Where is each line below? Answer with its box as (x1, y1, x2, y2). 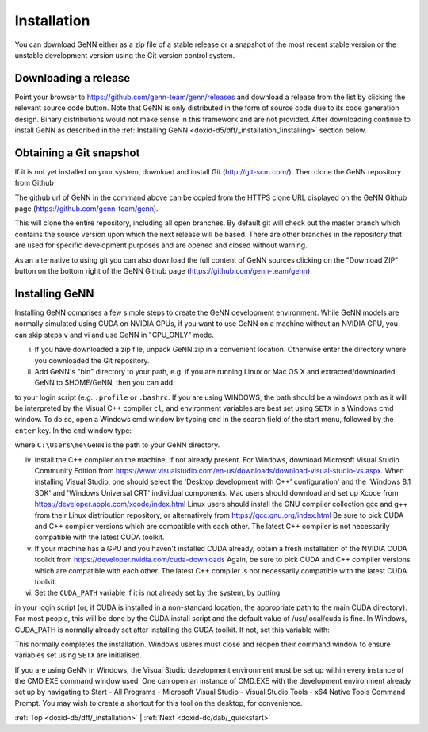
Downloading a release (14, 71, 131, 85)
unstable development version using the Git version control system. (14, 50, 235, 59)
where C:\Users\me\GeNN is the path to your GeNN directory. (14, 440, 220, 450)
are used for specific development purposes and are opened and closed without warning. (14, 240, 308, 250)
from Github (14, 178, 55, 188)
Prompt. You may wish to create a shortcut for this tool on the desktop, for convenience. (14, 698, 303, 707)
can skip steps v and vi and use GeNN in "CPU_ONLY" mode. (14, 330, 214, 339)
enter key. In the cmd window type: (14, 425, 132, 435)
